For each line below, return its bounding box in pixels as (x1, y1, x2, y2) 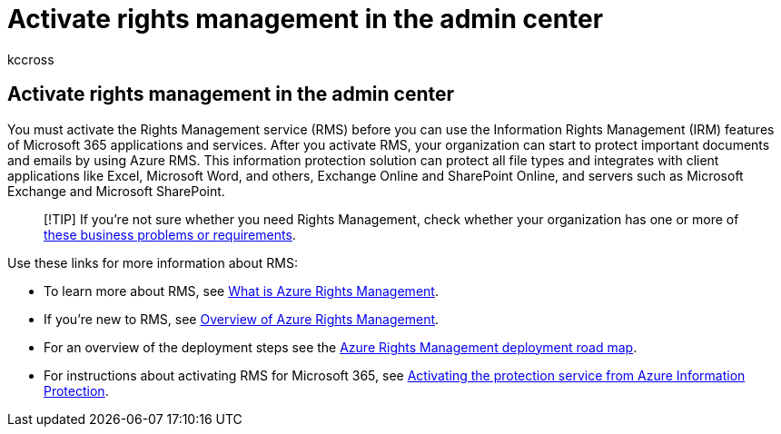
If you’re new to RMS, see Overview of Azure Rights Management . (44, 311, 440, 327)
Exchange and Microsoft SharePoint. (7, 182, 225, 199)
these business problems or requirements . (44, 226, 296, 242)
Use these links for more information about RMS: (7, 254, 298, 271)
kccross (7, 51, 54, 67)
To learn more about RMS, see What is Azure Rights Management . (44, 282, 439, 299)
